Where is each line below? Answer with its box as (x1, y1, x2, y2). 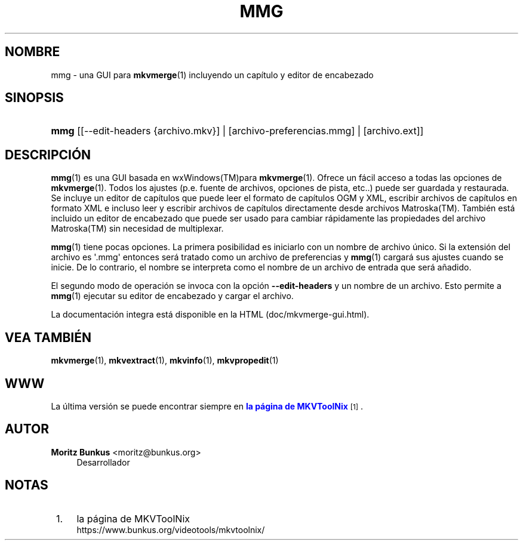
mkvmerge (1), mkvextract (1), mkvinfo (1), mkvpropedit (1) (51, 355, 279, 366)
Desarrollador (76, 457, 130, 467)
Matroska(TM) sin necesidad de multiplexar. (51, 223, 224, 234)
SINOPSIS (5, 90, 64, 106)
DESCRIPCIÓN (5, 147, 91, 162)
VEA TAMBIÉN (5, 330, 92, 345)
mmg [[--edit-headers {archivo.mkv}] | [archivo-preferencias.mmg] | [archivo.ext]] (51, 125, 424, 137)
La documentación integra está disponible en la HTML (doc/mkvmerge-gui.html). (51, 309, 370, 320)
